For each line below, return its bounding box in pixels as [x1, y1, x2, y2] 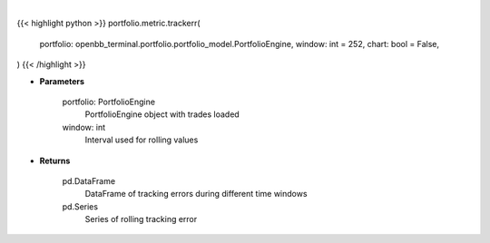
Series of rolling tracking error [84, 214, 198, 225]
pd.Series [62, 200, 99, 212]
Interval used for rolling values [84, 134, 199, 145]
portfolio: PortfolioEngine [62, 96, 156, 107]
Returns [39, 155, 71, 166]
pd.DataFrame [62, 175, 116, 186]
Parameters [39, 75, 85, 86]
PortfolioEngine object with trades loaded [84, 109, 240, 120]
